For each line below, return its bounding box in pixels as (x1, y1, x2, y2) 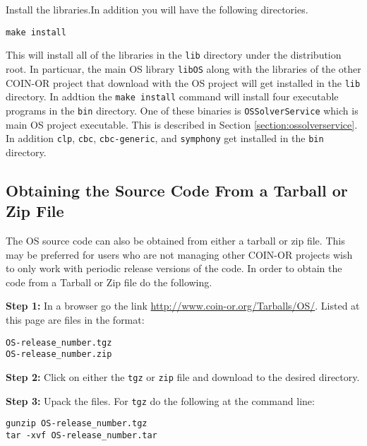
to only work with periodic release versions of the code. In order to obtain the (6, 261, 342, 276)
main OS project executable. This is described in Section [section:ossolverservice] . (6, 117, 358, 131)
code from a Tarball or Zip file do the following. (6, 274, 212, 289)
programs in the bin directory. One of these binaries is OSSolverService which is (6, 102, 359, 117)
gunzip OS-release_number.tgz (6, 418, 148, 429)
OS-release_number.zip (6, 349, 112, 360)
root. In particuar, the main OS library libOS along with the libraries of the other (6, 61, 361, 76)
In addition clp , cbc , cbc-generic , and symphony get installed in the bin (6, 131, 324, 146)
